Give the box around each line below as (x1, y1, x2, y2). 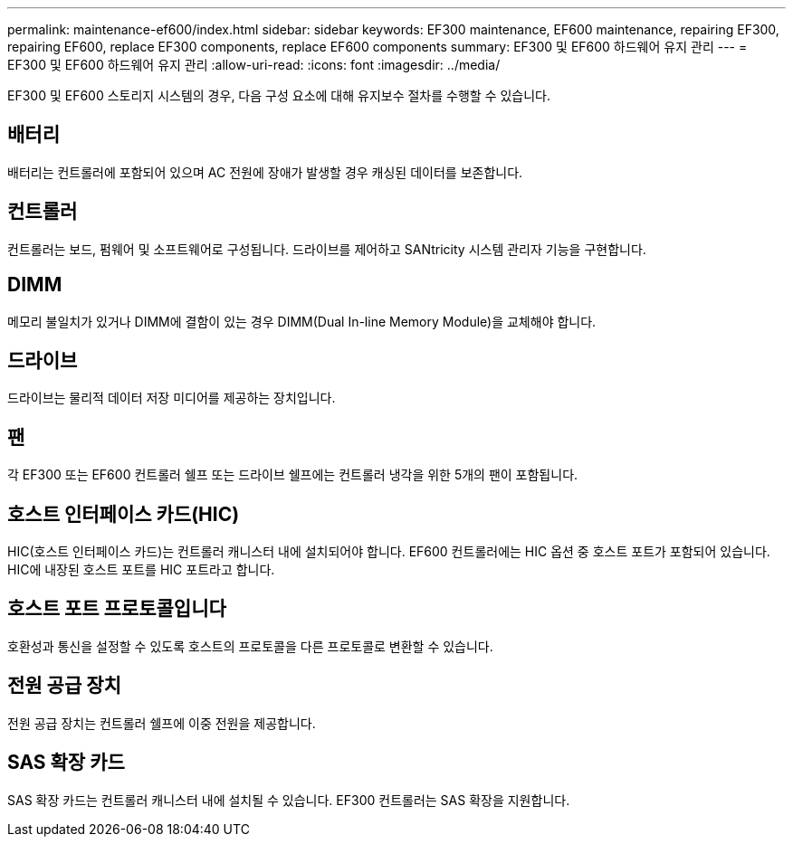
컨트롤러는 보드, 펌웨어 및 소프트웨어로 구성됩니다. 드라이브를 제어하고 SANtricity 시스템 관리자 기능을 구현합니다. (7, 241, 646, 257)
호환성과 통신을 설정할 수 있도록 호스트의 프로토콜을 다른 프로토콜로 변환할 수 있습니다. (7, 638, 493, 654)
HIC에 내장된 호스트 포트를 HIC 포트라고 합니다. (7, 562, 275, 578)
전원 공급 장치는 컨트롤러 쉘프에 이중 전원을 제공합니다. (7, 715, 316, 731)
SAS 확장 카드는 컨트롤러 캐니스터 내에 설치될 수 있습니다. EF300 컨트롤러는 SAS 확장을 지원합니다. (7, 792, 570, 808)
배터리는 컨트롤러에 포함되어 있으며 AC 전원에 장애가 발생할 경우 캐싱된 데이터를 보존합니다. (7, 164, 523, 180)
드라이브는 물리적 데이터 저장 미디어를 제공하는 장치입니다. (7, 390, 336, 406)
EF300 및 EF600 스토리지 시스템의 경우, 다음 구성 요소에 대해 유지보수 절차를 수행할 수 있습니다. (7, 88, 551, 103)
